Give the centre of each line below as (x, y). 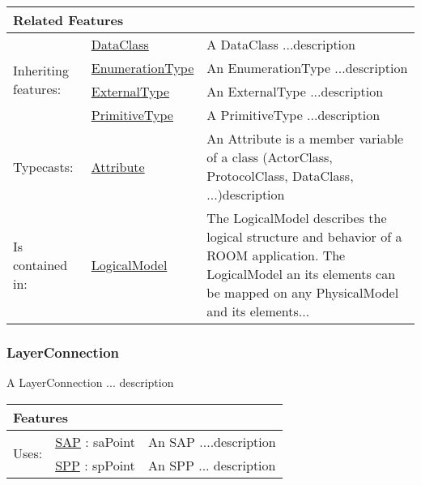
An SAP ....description (212, 441)
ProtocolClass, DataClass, (280, 176)
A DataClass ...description (281, 44)
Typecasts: (43, 166)
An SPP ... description (212, 465)
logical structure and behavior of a (304, 236)
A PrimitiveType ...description (293, 115)
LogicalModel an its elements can (301, 274)
